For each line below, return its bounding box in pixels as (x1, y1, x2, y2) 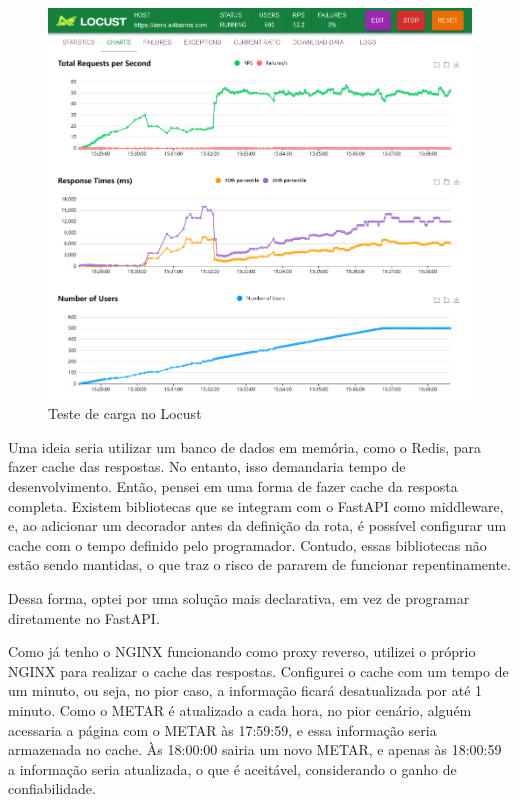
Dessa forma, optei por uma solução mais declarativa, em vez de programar (8, 587, 470, 608)
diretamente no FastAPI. (8, 607, 160, 628)
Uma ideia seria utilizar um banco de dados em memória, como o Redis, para (8, 436, 482, 457)
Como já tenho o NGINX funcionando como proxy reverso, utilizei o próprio (8, 641, 476, 662)
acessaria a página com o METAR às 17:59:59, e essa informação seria (8, 719, 437, 740)
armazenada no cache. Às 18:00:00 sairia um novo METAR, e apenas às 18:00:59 (8, 739, 502, 760)
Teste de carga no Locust (48, 403, 202, 424)
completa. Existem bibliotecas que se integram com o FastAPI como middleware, (8, 495, 504, 516)
